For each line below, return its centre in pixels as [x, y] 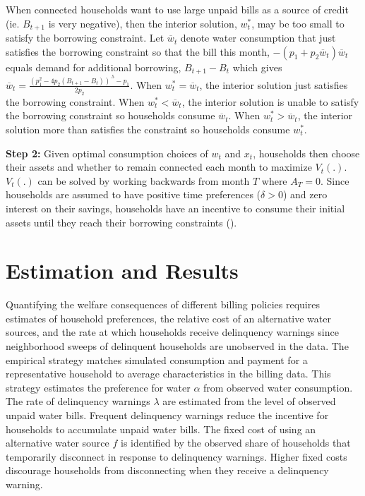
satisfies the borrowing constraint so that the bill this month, [138, 51]
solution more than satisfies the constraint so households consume [148, 129]
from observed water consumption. [278, 387]
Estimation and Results [122, 271]
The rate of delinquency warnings [78, 401]
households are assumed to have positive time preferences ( [133, 194]
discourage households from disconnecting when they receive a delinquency [167, 470]
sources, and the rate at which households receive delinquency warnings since [172, 332]
